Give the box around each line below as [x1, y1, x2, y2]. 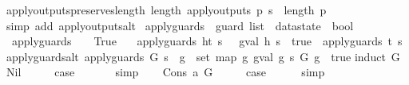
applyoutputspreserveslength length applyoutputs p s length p [6, 2, 327, 17]
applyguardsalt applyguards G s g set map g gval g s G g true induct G [6, 48, 400, 64]
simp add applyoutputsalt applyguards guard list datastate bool [6, 17, 354, 33]
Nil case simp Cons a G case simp [6, 64, 325, 80]
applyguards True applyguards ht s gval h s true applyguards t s [11, 33, 403, 49]
